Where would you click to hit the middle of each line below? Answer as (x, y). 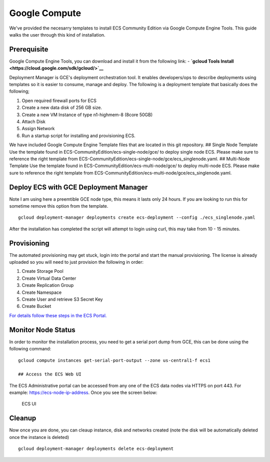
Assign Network (38, 129)
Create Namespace (42, 292)
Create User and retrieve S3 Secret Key (62, 299)
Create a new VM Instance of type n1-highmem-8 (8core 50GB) (87, 115)
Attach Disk (34, 121)
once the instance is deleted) (39, 437)
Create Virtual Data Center (49, 278)
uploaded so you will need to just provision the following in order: (76, 262)
